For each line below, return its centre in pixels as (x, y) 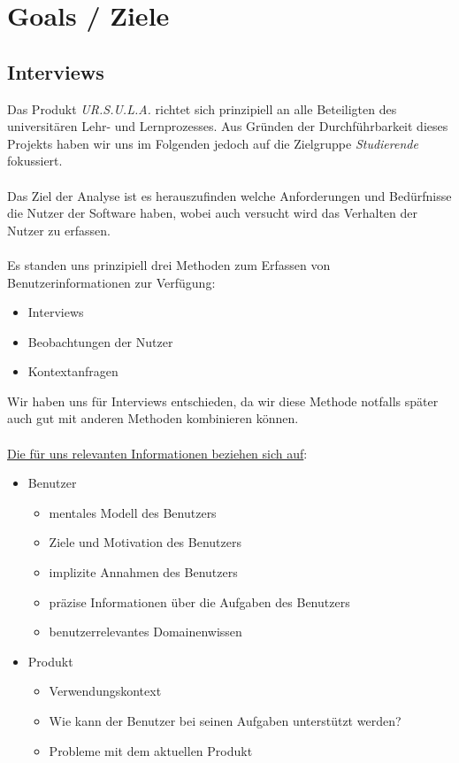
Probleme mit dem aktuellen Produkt (151, 750)
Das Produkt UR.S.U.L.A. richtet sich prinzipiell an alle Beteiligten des (202, 108)
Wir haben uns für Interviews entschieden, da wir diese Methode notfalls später (223, 401)
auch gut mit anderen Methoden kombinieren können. (153, 418)
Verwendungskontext (105, 691)
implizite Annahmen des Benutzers (143, 572)
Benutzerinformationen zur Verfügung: (111, 282)
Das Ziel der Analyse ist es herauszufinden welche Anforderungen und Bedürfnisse (229, 195)
